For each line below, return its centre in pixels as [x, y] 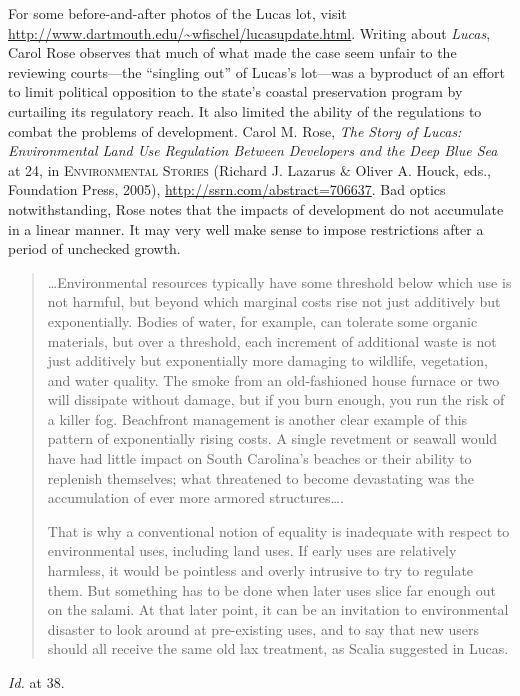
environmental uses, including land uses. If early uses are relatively [252, 550]
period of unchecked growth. [94, 248]
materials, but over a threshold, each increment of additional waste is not [272, 340]
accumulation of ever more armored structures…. [195, 497]
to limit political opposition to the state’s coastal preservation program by [235, 91]
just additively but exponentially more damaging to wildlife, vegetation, [267, 360]
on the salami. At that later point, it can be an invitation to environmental [278, 609]
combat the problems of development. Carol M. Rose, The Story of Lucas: [235, 130]
